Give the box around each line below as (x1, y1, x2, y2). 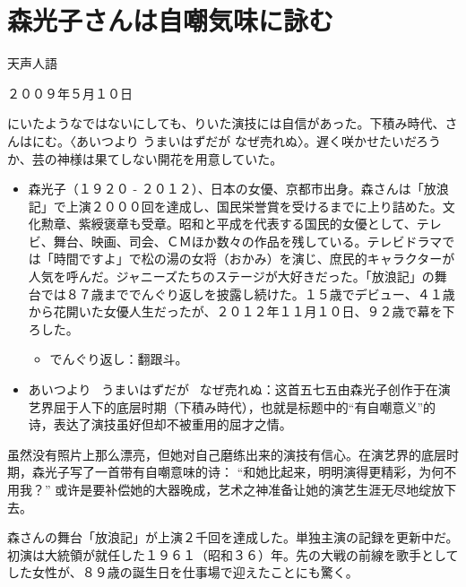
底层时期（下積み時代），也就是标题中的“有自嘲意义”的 (116, 397, 436, 416)
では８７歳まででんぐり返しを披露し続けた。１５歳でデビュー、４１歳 (40, 284, 455, 303)
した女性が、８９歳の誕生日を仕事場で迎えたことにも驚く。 (7, 563, 358, 582)
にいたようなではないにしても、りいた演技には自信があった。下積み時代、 (7, 114, 445, 133)
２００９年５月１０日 (7, 83, 133, 102)
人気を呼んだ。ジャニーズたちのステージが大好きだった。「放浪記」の (28, 267, 435, 286)
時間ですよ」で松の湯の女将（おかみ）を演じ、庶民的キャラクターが (53, 249, 455, 268)
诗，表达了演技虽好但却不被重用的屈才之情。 (28, 415, 292, 434)
